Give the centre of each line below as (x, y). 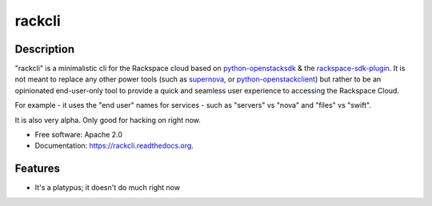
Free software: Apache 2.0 (79, 135)
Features (37, 169)
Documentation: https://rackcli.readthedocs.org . (114, 146)
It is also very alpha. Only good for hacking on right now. (108, 120)
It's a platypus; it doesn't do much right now (107, 188)
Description (45, 49)
